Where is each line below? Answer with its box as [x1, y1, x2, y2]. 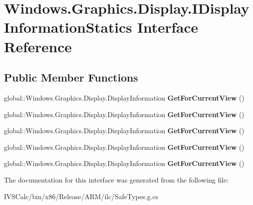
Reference [4, 36, 72, 56]
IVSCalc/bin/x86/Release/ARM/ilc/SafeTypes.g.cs [4, 191, 159, 201]
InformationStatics [4, 17, 132, 37]
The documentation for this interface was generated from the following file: [4, 174, 229, 184]
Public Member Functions [4, 70, 138, 85]
